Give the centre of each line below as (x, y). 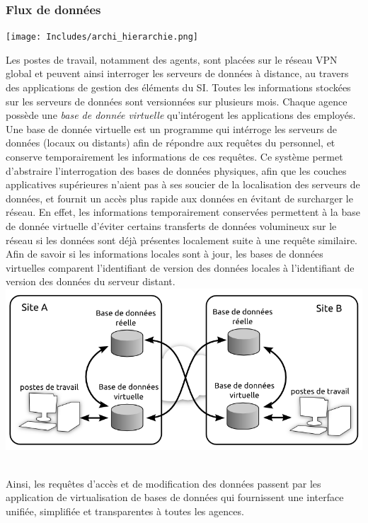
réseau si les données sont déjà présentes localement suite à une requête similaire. (182, 240)
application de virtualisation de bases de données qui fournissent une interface (175, 497)
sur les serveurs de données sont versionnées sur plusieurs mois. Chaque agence (177, 101)
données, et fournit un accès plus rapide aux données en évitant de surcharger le (179, 198)
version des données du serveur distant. (91, 281)
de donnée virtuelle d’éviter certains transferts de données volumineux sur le (171, 226)
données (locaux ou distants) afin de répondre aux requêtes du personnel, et (171, 143)
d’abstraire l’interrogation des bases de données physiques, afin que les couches (176, 170)
